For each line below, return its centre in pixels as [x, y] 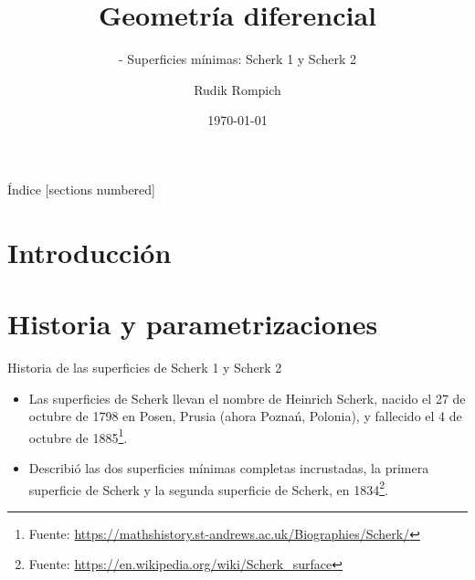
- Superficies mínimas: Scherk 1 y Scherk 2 [237, 59]
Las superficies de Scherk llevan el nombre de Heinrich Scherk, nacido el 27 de [247, 398]
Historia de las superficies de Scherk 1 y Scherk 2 [145, 367]
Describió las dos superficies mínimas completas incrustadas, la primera [229, 468]
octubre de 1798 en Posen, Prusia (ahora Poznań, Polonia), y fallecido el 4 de [245, 416]
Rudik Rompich [237, 89]
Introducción [90, 252]
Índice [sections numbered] [81, 189]
